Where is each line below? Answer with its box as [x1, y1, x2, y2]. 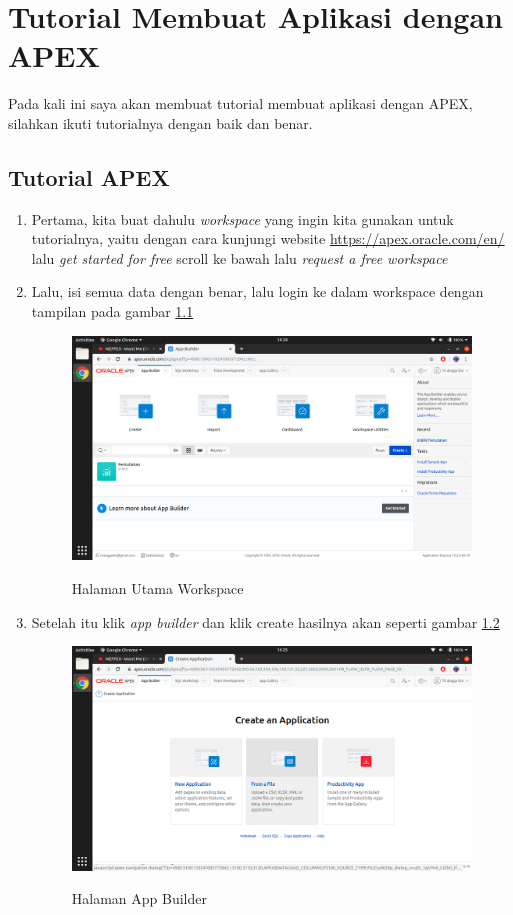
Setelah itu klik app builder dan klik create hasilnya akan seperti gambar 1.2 [31, 611, 500, 632]
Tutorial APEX [8, 161, 170, 192]
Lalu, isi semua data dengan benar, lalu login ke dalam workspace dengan [31, 281, 484, 302]
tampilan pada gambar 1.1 [31, 301, 194, 322]
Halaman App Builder [71, 888, 207, 909]
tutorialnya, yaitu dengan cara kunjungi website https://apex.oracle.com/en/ [31, 228, 505, 249]
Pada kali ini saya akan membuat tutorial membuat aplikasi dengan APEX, [8, 93, 473, 114]
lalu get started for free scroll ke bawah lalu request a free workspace [31, 247, 448, 268]
